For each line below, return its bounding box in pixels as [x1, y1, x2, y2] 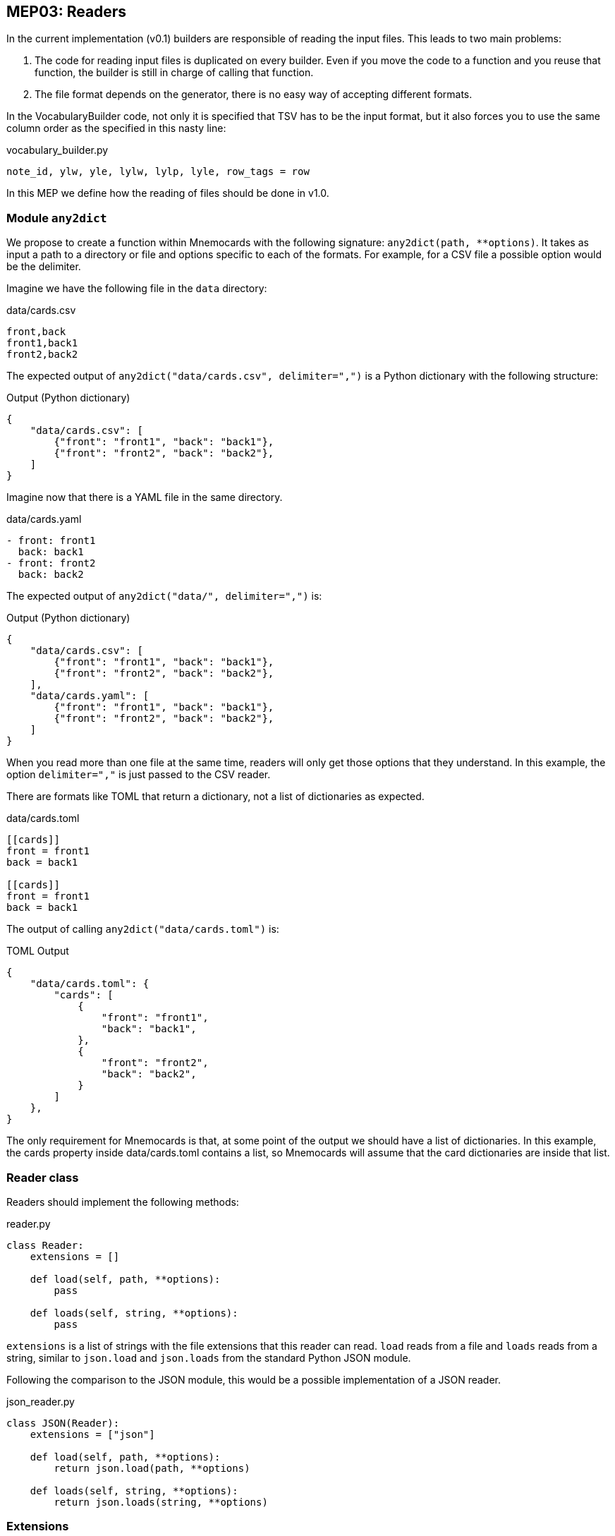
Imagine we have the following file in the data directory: [6, 282, 267, 295]
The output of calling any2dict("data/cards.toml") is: [6, 923, 279, 936]
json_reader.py [6, 1395, 75, 1408]
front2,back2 [6, 349, 78, 361]
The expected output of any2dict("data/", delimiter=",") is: [6, 590, 322, 603]
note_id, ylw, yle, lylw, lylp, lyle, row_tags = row [6, 166, 310, 178]
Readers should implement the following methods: [6, 1195, 239, 1208]
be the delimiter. [6, 260, 81, 273]
